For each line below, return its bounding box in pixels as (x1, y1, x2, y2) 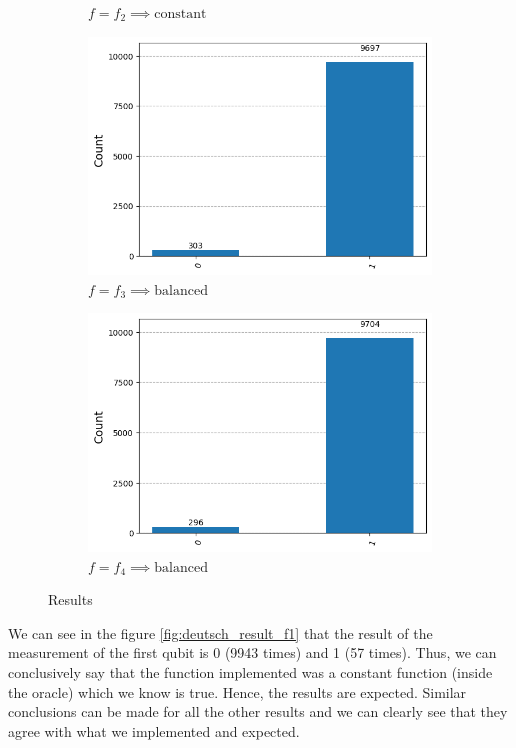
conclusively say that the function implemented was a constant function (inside (8, 661, 493, 682)
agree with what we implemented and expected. (8, 720, 300, 741)
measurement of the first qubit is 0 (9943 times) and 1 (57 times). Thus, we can (8, 642, 497, 663)
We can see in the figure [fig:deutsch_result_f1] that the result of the (8, 622, 433, 643)
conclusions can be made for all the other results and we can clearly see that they (8, 701, 508, 722)
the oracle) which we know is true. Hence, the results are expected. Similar (8, 681, 467, 702)
